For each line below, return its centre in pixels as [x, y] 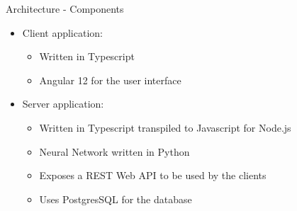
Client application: [62, 32]
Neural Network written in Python [114, 151]
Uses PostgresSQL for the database [116, 199]
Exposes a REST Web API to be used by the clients [153, 175]
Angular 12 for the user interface [110, 80]
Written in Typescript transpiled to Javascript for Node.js [165, 127]
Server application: [63, 104]
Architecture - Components [65, 8]
